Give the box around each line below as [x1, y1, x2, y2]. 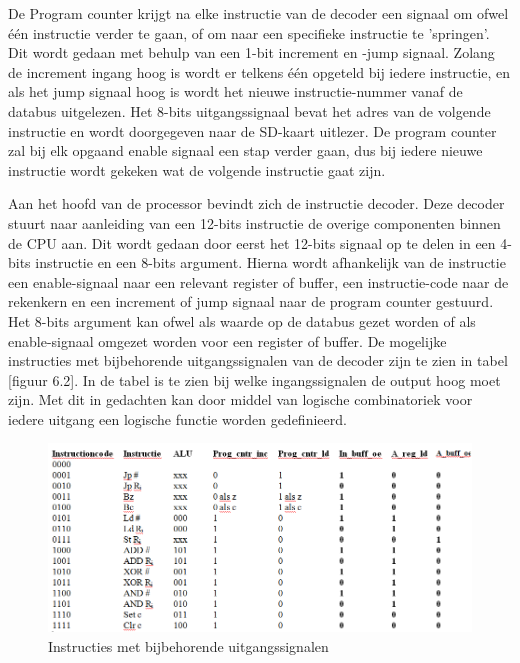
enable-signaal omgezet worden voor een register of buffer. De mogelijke [8, 330, 447, 351]
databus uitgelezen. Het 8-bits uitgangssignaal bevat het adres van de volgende [8, 100, 491, 121]
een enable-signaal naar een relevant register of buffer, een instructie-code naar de [8, 271, 509, 292]
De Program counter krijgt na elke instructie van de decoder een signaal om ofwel [8, 3, 509, 23]
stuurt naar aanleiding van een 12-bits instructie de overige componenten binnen [8, 212, 501, 233]
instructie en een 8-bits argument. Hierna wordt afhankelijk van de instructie [35, 252, 506, 273]
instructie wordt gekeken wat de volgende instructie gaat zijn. [8, 159, 386, 180]
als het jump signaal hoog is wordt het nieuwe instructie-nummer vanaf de [8, 81, 463, 102]
